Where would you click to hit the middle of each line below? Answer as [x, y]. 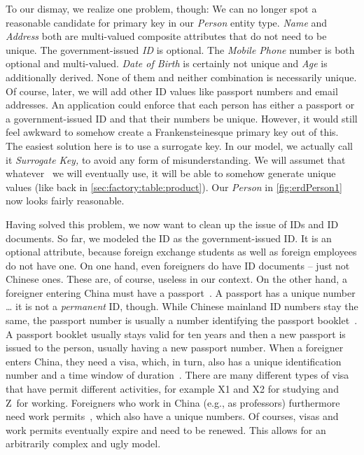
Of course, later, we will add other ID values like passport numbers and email [172, 91]
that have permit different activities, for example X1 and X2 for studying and [172, 389]
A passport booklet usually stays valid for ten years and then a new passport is [176, 334]
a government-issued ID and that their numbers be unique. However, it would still [182, 118]
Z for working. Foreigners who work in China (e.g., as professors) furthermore [173, 402]
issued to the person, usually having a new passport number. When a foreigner [175, 348]
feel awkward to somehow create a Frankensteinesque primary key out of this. [172, 132]
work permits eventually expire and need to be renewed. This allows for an [166, 429]
